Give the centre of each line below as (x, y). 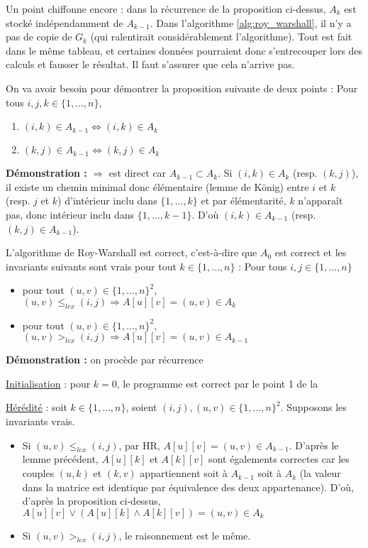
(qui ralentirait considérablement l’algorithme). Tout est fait (221, 37)
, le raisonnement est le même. (185, 535)
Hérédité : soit (37, 407)
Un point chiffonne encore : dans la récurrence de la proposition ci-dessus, (166, 9)
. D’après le (314, 445)
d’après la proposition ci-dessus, (91, 501)
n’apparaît (320, 201)
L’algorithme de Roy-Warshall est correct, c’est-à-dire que (132, 252)
